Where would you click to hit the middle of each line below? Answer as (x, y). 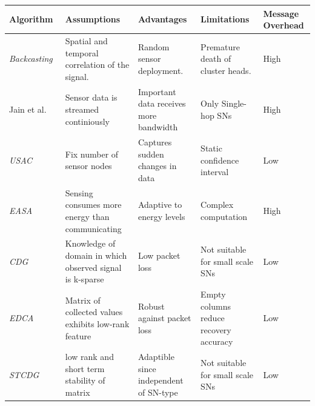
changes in (157, 166)
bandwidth (158, 127)
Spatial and (86, 40)
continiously (87, 121)
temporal (82, 52)
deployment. (161, 70)
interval (215, 172)
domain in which (96, 255)
